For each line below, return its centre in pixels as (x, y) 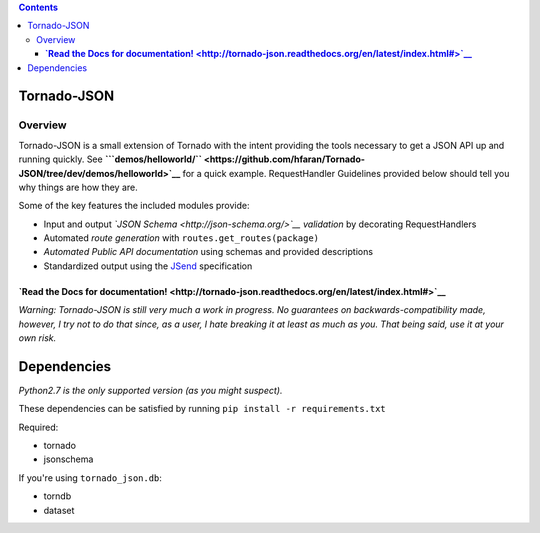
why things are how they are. (78, 187)
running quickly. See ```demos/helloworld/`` (110, 159)
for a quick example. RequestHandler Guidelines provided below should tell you (346, 173)
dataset (59, 510)
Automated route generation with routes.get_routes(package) (181, 238)
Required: (38, 427)
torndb (57, 496)
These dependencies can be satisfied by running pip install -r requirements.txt (202, 409)
